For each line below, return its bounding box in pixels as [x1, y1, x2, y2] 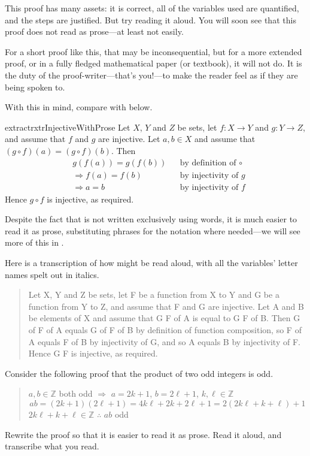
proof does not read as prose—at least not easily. [5, 25, 184, 38]
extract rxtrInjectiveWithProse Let [5, 120, 130, 133]
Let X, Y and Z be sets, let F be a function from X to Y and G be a [28, 288, 279, 301]
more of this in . [5, 236, 64, 249]
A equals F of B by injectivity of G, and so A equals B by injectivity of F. [28, 335, 300, 348]
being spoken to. [5, 80, 65, 93]
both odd [59, 387, 93, 400]
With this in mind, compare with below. [5, 101, 153, 113]
